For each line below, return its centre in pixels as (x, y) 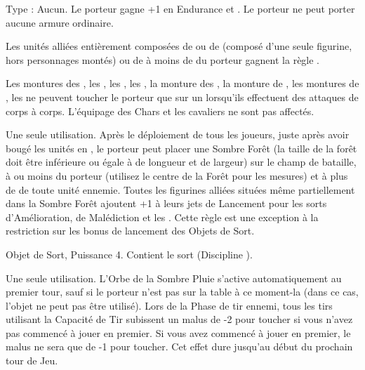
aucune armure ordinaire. (60, 22)
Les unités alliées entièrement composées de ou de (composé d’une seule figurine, (179, 46)
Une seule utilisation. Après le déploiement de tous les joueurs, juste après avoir (178, 134)
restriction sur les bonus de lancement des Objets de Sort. (130, 231)
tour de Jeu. (32, 361)
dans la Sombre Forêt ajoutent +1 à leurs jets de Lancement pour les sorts (166, 203)
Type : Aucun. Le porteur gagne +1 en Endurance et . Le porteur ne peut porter (180, 8)
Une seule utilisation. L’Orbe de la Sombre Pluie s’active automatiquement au (174, 278)
